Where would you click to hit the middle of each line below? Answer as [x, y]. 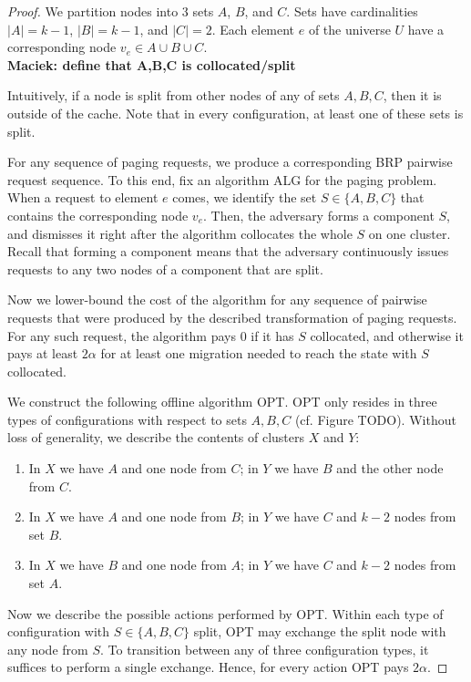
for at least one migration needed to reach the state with [259, 353]
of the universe [349, 29]
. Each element [253, 29]
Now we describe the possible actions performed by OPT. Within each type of [225, 613]
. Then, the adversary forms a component [319, 215]
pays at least [43, 353]
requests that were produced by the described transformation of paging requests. [232, 317]
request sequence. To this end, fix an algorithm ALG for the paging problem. [222, 179]
